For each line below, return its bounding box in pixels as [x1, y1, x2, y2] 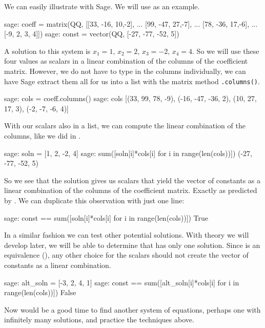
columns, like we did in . [4, 130, 81, 141]
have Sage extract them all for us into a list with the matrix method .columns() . [4, 75, 260, 86]
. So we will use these [192, 45, 259, 56]
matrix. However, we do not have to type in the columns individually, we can [4, 65, 246, 76]
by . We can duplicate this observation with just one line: [4, 195, 185, 205]
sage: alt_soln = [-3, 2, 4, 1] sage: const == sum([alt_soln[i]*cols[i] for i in [4, 277, 239, 287]
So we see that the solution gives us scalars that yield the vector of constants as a [4, 175, 261, 185]
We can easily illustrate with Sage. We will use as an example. [4, 1, 200, 11]
